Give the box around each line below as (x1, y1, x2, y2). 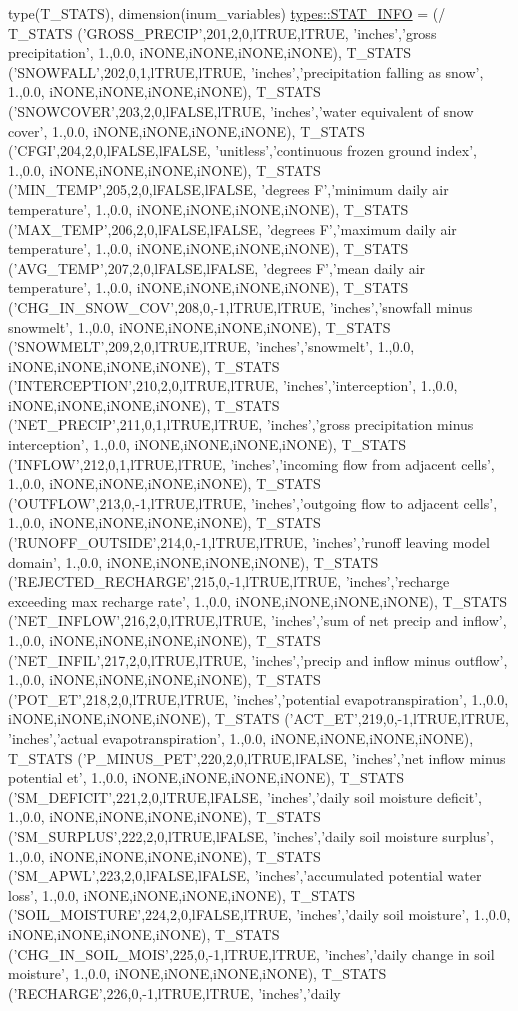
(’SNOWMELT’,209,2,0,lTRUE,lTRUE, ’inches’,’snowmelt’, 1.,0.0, (8, 336, 415, 357)
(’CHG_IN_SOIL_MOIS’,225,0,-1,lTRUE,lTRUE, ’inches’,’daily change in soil (8, 943, 495, 964)
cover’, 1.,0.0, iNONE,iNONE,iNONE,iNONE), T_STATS (8, 120, 365, 141)
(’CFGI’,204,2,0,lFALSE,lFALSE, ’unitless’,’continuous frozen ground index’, (8, 140, 477, 161)
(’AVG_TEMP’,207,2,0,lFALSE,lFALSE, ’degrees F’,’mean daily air (8, 257, 426, 278)
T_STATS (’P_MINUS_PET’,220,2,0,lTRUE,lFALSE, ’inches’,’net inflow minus (8, 747, 506, 768)
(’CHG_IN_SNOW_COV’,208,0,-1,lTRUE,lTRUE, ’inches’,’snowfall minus (8, 296, 473, 317)
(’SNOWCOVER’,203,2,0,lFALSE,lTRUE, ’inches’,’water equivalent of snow (8, 100, 474, 121)
